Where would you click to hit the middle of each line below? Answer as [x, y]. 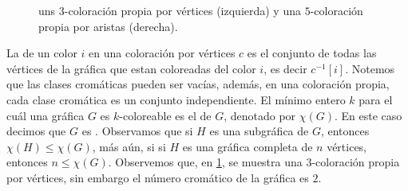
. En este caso [368, 115]
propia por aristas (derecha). [108, 26]
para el [376, 99]
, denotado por [260, 115]
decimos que [36, 131]
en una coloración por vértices [162, 53]
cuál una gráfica [46, 115]
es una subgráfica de [259, 131]
